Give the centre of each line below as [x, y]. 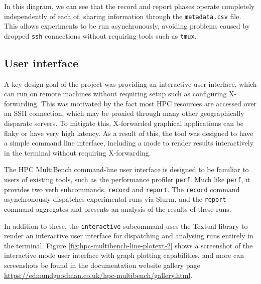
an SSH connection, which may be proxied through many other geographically [124, 113]
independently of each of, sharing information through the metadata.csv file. [123, 16]
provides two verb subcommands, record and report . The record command [122, 189]
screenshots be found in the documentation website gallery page [102, 265]
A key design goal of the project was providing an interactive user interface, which [130, 84]
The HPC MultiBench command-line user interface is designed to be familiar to [126, 169]
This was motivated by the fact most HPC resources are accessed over [149, 103]
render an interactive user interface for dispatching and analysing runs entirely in [129, 236]
